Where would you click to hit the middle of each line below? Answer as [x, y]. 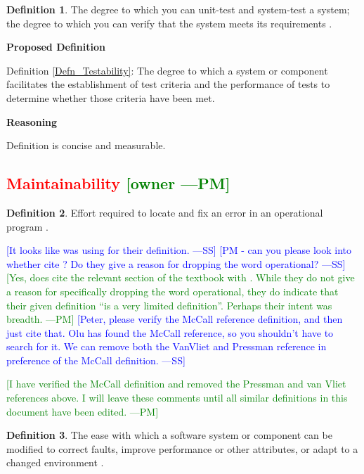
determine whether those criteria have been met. [111, 97]
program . [27, 226]
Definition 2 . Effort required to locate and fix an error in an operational [165, 212]
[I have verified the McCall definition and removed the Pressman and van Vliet [176, 384]
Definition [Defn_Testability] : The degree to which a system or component [167, 70]
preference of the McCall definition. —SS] [96, 360]
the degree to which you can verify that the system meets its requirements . [169, 23]
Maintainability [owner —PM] [118, 183]
